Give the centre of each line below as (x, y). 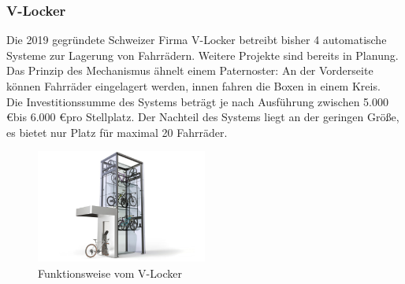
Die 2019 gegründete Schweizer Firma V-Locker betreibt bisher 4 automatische (197, 40)
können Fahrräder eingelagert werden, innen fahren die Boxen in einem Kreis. (193, 86)
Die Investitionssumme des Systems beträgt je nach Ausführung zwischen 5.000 (198, 101)
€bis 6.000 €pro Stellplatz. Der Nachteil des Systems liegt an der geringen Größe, (203, 117)
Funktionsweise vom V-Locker (110, 273)
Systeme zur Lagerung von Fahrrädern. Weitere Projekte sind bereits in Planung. (202, 55)
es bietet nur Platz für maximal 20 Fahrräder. (117, 132)
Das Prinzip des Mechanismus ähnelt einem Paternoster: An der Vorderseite (190, 70)
